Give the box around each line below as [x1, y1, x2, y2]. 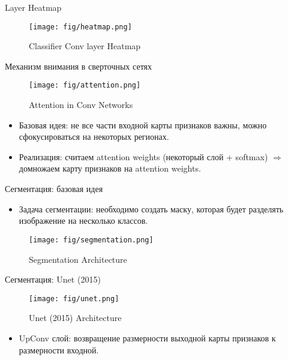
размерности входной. [19, 343, 99, 356]
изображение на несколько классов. [19, 214, 148, 227]
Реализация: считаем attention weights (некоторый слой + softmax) [19, 150, 268, 163]
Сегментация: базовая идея [5, 182, 103, 195]
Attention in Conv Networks [29, 98, 133, 111]
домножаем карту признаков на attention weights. [19, 162, 201, 175]
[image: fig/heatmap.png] [29, 22, 132, 31]
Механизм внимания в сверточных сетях [5, 59, 152, 72]
